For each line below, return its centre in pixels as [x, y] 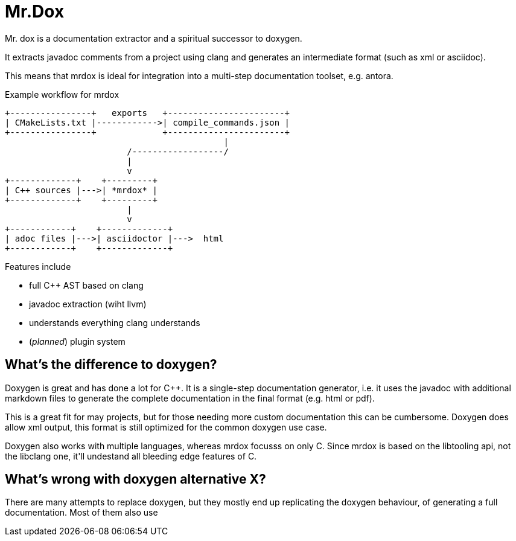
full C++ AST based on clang [86, 285]
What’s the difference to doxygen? [111, 365]
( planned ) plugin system [77, 341]
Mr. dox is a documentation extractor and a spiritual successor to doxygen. [154, 38]
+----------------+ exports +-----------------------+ [148, 113]
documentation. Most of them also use [81, 513]
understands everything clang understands [115, 322]
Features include [38, 266]
